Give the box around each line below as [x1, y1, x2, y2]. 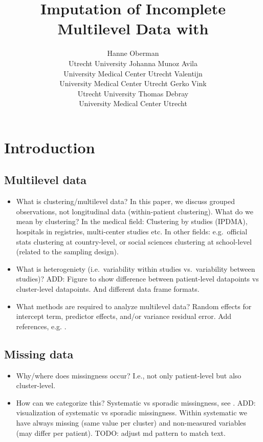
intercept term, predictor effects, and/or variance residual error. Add [16, 311, 231, 322]
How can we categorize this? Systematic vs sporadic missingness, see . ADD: [16, 397, 256, 408]
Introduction [4, 136, 95, 157]
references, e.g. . [16, 320, 67, 331]
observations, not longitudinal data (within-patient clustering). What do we [16, 206, 253, 216]
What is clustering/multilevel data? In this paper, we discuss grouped [16, 196, 235, 207]
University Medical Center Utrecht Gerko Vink [59, 78, 207, 89]
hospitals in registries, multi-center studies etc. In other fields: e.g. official [16, 226, 248, 237]
